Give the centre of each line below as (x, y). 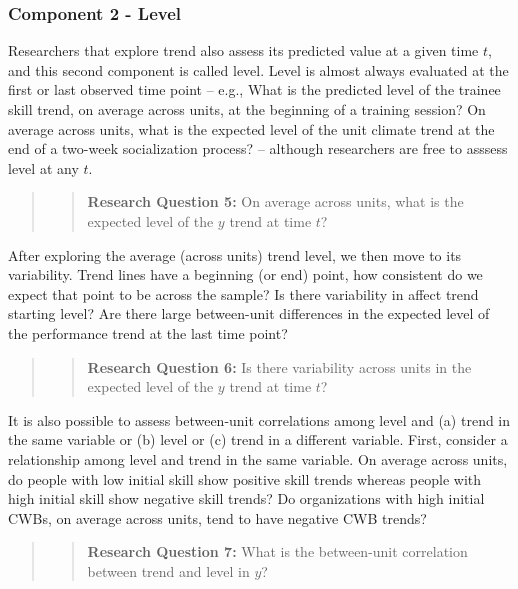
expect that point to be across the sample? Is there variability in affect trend (243, 293)
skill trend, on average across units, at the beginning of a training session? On (247, 109)
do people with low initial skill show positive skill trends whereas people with (245, 478)
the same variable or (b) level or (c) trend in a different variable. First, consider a (258, 439)
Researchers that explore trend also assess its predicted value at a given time (243, 50)
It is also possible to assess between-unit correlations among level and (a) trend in (259, 419)
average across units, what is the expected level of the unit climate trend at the (251, 128)
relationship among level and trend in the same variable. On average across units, (258, 458)
